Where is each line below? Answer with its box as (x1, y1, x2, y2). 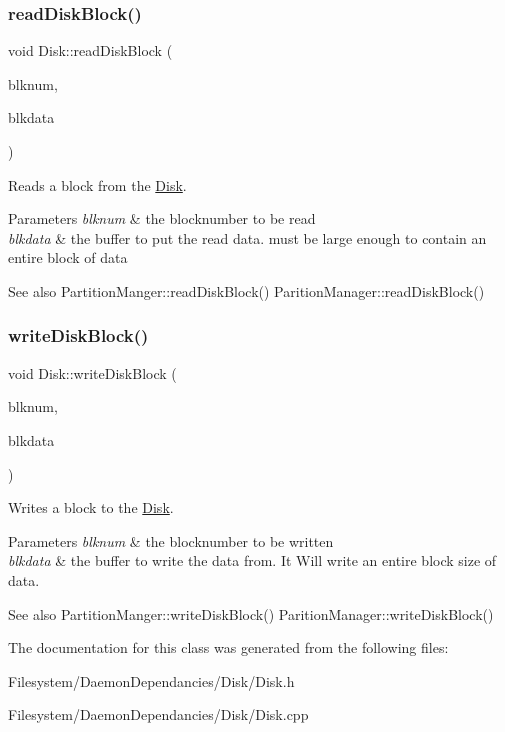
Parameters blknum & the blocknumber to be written (8, 530, 334, 551)
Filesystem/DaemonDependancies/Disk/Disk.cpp (8, 704, 309, 725)
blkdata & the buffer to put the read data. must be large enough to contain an (8, 227, 487, 248)
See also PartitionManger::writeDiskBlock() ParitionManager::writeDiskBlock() (8, 603, 494, 624)
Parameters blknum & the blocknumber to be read (8, 208, 316, 229)
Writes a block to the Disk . (8, 497, 174, 518)
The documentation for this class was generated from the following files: (8, 637, 449, 658)
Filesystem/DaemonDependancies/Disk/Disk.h (8, 670, 295, 691)
